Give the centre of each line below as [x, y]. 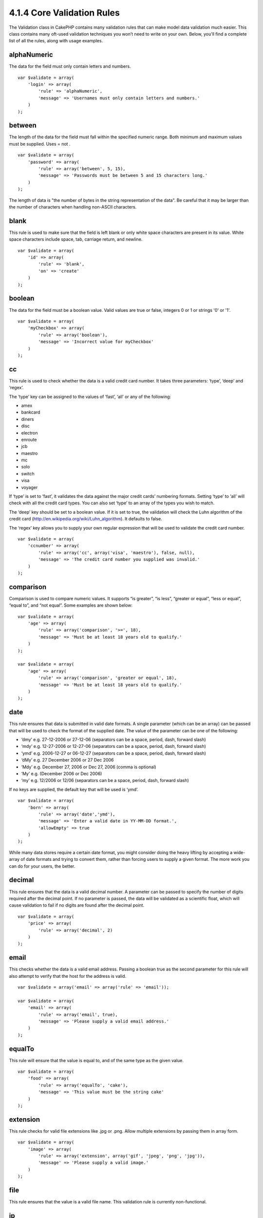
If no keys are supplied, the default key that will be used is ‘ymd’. [74, 789]
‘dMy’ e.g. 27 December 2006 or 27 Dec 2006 [67, 760]
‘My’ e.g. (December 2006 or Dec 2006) [62, 773]
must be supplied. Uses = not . [40, 144]
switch [28, 474]
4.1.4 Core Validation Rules [65, 13]
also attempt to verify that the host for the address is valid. [68, 976]
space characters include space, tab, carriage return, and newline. [76, 239]
